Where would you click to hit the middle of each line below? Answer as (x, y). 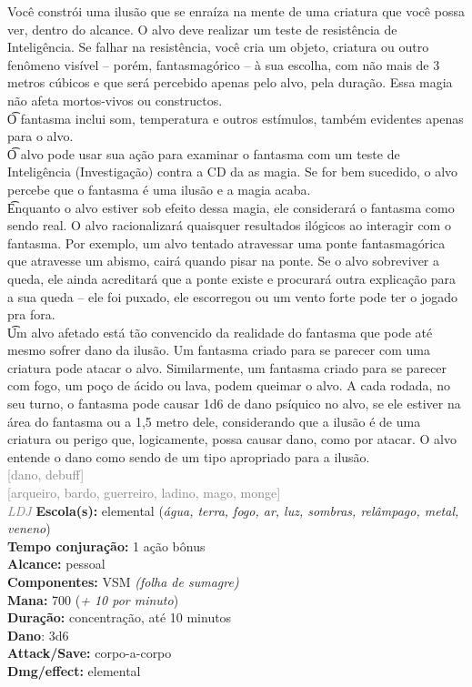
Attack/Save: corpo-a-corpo (90, 653)
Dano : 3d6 (38, 635)
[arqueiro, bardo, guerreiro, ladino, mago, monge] (144, 493)
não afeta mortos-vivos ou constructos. (115, 100)
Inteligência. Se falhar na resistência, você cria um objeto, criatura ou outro (218, 47)
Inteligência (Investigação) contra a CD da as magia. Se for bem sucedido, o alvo (233, 172)
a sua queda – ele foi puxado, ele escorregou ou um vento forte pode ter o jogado (232, 296)
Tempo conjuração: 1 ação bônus (106, 546)
